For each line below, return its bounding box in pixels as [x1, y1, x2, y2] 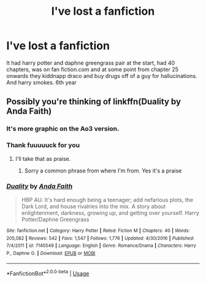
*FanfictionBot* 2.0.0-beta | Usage [6, 269, 90, 277]
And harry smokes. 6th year [6, 79, 77, 86]
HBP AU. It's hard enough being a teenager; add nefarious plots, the [21, 196, 194, 203]
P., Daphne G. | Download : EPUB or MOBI [6, 250, 96, 256]
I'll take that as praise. [15, 155, 71, 162]
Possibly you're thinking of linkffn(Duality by [6, 96, 181, 107]
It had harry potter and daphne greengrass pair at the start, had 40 [6, 59, 175, 66]
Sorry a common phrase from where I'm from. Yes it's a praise [24, 167, 182, 174]
